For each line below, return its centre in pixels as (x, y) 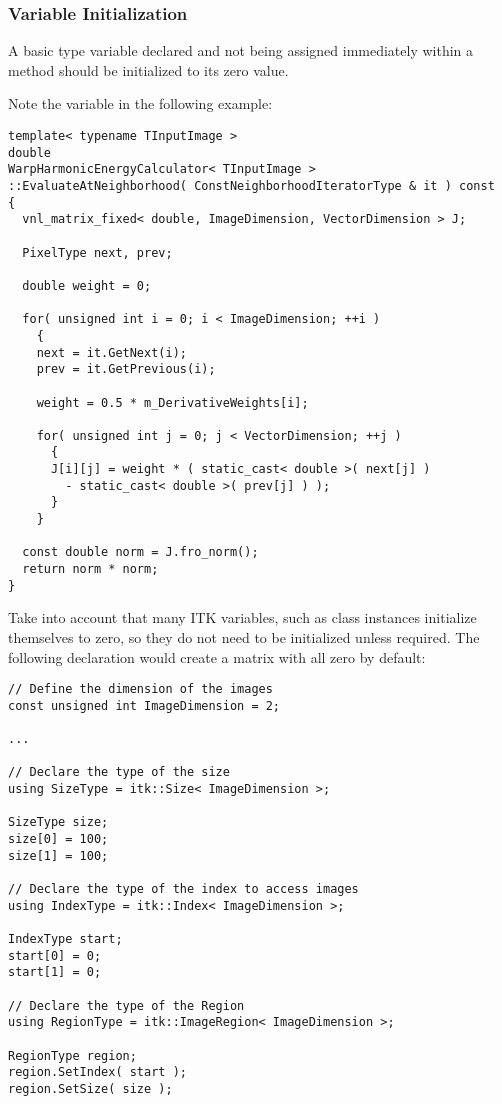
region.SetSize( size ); (90, 1088)
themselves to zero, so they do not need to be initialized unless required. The (244, 636)
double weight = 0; (87, 285)
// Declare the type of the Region (126, 1005)
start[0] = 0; (55, 955)
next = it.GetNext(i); (111, 352)
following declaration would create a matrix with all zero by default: (217, 656)
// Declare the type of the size (119, 772)
